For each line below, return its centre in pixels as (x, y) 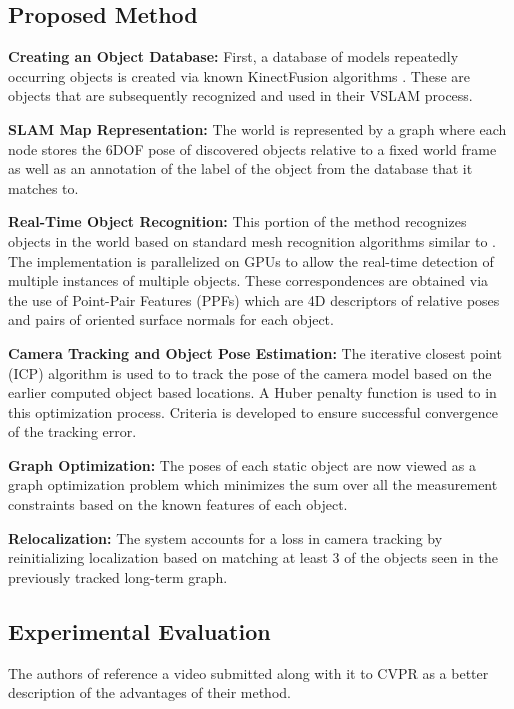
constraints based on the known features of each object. (178, 504)
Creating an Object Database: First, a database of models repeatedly (233, 56)
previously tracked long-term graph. (118, 576)
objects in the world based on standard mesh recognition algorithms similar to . (252, 240)
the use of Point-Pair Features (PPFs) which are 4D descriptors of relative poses (254, 299)
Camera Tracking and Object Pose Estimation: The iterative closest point (255, 352)
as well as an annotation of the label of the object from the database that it (240, 168)
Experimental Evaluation (139, 630)
